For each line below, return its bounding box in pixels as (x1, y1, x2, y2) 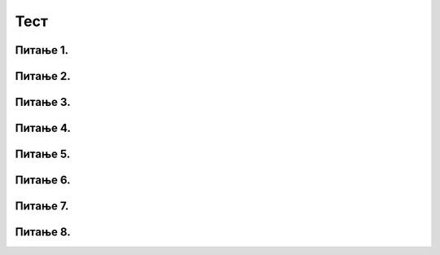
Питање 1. (15, 43, 69, 57)
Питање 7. (15, 200, 69, 213)
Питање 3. (15, 95, 71, 109)
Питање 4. (15, 121, 71, 135)
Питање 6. (15, 174, 71, 187)
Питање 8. (15, 225, 71, 240)
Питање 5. (15, 147, 71, 161)
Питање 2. (15, 69, 71, 83)
